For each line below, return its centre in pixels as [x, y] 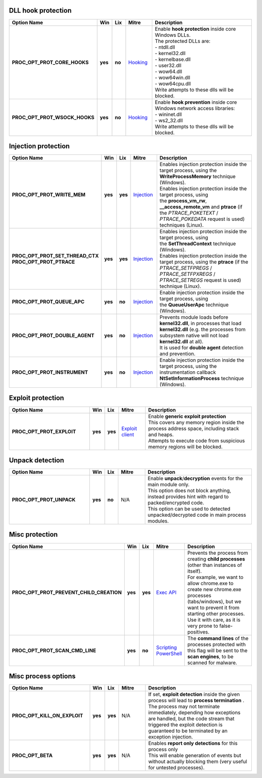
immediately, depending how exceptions [194, 713]
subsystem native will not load [194, 336]
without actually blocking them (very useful [198, 761]
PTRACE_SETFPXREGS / [187, 274]
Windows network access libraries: [195, 108]
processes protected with [217, 644]
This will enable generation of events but [195, 756]
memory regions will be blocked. [185, 447]
